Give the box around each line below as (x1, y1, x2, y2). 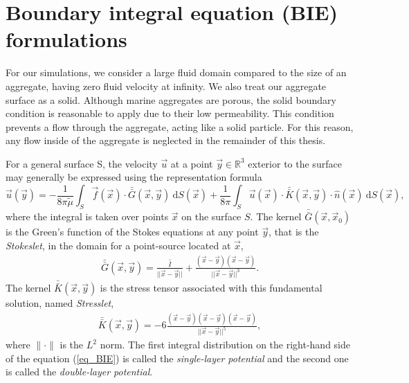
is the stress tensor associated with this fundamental (100, 280, 322, 295)
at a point (170, 156, 213, 170)
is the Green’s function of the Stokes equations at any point (6, 224, 259, 239)
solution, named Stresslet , (6, 296, 114, 310)
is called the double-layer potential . (6, 364, 153, 379)
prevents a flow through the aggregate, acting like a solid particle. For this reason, (6, 119, 354, 134)
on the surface (181, 209, 242, 224)
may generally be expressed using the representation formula (6, 170, 262, 184)
